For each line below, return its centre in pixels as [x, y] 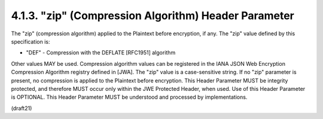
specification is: [31, 41]
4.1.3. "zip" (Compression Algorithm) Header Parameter [153, 16]
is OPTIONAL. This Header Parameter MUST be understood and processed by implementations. [129, 97]
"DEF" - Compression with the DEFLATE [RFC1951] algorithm [101, 53]
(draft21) [22, 108]
